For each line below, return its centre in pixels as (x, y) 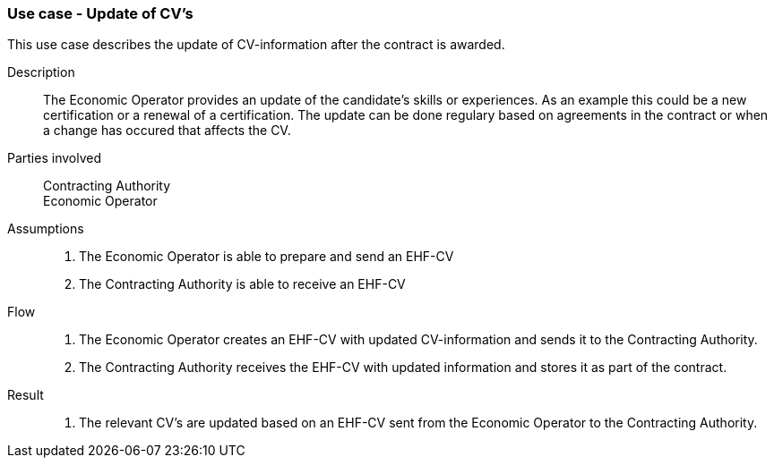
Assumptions (46, 229)
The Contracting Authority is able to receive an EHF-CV (242, 284)
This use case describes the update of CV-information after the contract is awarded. (256, 45)
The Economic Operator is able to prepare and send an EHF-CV (267, 257)
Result (26, 395)
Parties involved (54, 158)
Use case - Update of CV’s (100, 13)
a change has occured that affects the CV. (167, 131)
